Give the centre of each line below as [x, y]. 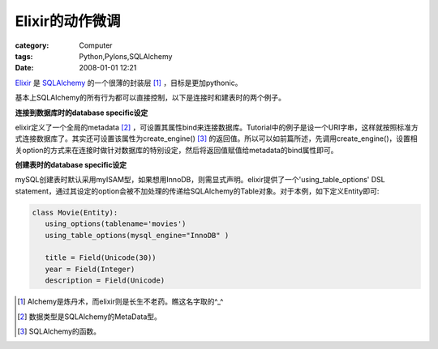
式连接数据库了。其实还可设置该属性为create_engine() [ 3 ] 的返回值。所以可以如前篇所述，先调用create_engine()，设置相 [216, 138]
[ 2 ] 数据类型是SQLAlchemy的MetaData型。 [90, 317]
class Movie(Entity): [75, 212]
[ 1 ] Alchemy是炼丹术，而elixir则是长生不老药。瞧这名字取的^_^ [120, 302]
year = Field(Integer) [90, 269]
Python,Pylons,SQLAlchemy [126, 56]
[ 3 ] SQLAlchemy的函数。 [59, 331]
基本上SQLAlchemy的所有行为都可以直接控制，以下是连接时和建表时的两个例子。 [150, 98]
